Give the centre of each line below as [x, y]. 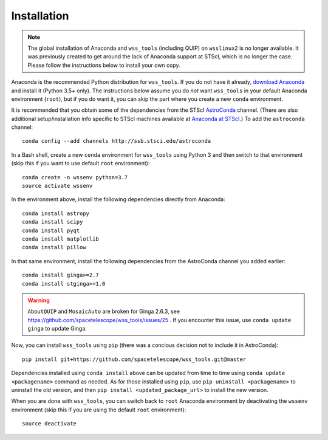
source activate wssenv [57, 186]
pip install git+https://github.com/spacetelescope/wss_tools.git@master [134, 359]
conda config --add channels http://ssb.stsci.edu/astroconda [117, 141]
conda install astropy [56, 213]
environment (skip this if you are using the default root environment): [99, 410]
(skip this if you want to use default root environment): [80, 163]
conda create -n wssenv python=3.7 [75, 177]
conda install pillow [54, 247]
